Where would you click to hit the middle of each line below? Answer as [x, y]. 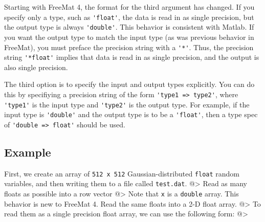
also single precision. [36, 67]
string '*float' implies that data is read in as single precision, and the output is [132, 57]
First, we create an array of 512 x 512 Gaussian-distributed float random [122, 173]
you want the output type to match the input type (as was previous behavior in [129, 37]
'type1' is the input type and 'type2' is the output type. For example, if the [127, 104]
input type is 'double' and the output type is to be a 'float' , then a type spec [131, 114]
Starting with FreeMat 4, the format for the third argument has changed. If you [129, 7]
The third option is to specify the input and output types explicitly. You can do [129, 84]
